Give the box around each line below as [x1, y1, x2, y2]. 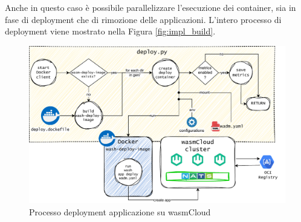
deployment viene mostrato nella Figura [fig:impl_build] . [5, 25, 216, 38]
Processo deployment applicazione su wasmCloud [29, 205, 211, 218]
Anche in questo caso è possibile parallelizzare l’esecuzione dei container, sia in [5, 1, 296, 13]
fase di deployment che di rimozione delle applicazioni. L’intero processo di [5, 13, 282, 25]
